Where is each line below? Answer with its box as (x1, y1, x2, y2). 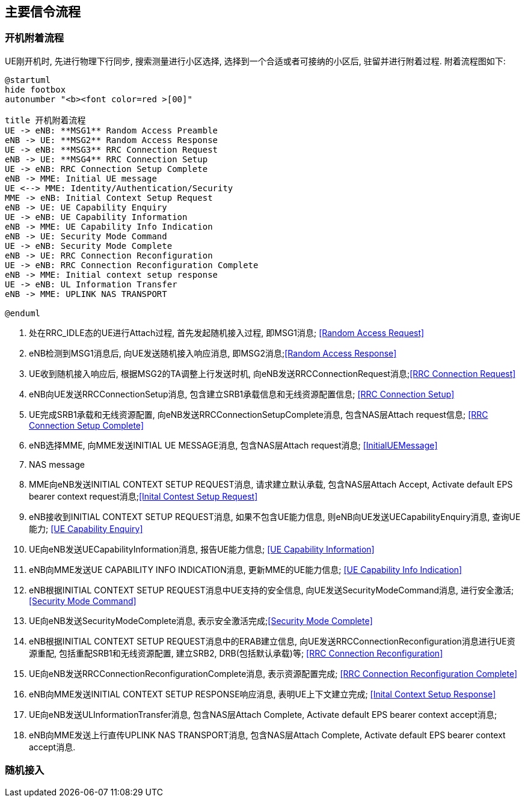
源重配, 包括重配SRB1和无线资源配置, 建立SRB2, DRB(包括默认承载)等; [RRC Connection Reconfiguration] (29, 647, 443, 658)
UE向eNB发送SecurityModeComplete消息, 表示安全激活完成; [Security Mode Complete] (29, 615, 373, 626)
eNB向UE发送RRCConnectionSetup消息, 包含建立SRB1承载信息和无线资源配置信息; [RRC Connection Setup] (29, 388, 455, 399)
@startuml (5, 75, 51, 85)
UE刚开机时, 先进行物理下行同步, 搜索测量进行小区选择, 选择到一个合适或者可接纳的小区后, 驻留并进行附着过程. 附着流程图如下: (5, 55, 506, 66)
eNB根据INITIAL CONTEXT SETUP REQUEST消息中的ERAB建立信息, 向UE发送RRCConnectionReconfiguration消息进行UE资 (29, 635, 515, 646)
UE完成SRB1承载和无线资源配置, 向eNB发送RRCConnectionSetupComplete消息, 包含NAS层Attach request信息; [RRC (29, 409, 488, 420)
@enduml (5, 308, 41, 318)
